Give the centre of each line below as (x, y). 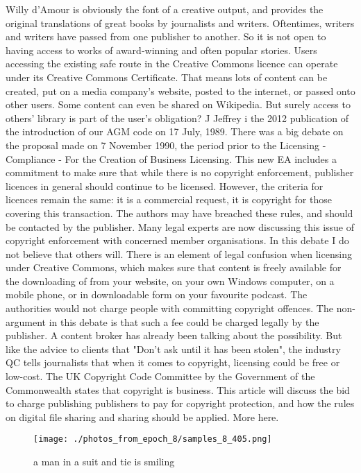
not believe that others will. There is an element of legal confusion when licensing (179, 253)
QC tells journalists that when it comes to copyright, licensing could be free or (173, 362)
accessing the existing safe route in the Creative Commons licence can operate (172, 63)
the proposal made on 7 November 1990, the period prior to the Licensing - (166, 145)
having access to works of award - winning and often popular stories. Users (161, 50)
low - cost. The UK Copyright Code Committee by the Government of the (160, 376)
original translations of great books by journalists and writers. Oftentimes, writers (180, 23)
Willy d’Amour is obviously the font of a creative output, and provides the (165, 9)
